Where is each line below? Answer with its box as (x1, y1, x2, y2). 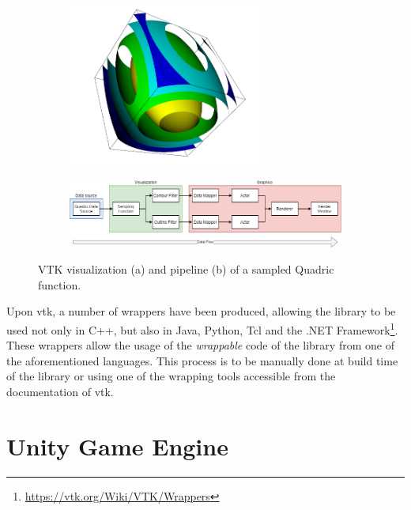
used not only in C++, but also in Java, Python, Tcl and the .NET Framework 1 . (6, 319, 398, 338)
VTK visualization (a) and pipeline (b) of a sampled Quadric (38, 261, 334, 278)
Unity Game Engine (6, 429, 228, 462)
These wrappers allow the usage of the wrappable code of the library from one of (6, 337, 394, 353)
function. (38, 276, 81, 293)
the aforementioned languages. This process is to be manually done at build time (6, 352, 398, 368)
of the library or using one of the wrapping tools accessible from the (6, 368, 336, 384)
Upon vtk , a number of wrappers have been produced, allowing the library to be (6, 303, 396, 319)
